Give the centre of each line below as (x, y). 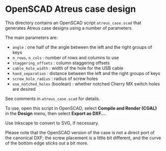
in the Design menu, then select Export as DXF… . (56, 113)
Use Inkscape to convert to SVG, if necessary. (52, 123)
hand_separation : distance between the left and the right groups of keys (86, 73)
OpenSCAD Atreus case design (71, 9)
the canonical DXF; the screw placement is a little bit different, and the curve (83, 138)
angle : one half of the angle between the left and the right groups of (82, 47)
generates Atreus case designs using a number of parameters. (69, 28)
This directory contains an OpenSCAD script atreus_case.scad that (73, 23)
